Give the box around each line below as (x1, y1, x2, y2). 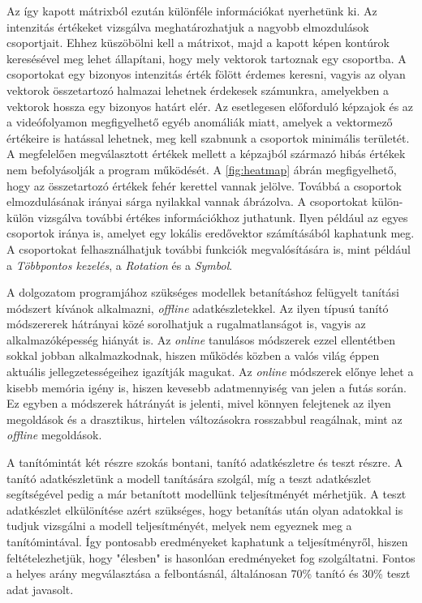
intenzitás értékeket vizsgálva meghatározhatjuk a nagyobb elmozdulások (6, 18, 369, 35)
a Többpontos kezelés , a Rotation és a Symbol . (6, 256, 233, 273)
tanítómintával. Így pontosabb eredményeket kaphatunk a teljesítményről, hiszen (6, 533, 408, 550)
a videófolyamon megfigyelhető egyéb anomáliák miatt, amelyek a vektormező (6, 113, 393, 130)
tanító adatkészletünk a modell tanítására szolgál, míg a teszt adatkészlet (6, 469, 372, 486)
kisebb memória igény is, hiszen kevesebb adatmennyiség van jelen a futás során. (6, 378, 407, 396)
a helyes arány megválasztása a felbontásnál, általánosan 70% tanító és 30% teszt (6, 565, 411, 582)
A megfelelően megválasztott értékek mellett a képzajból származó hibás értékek (6, 145, 406, 162)
